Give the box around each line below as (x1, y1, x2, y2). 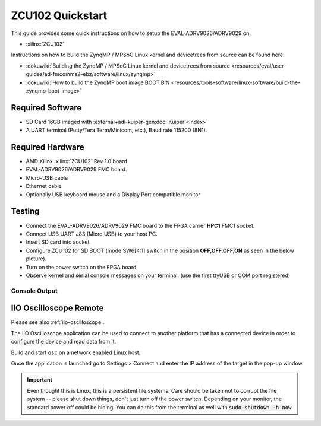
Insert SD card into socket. (26, 239, 92, 246)
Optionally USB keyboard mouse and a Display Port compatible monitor (26, 190, 200, 198)
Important (27, 376, 53, 383)
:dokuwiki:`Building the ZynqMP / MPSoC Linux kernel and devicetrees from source (26, 62, 230, 69)
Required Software (11, 103, 82, 113)
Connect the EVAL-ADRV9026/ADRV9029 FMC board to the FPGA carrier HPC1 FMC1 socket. (26, 222, 255, 229)
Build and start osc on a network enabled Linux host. (11, 349, 141, 356)
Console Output (11, 287, 58, 295)
